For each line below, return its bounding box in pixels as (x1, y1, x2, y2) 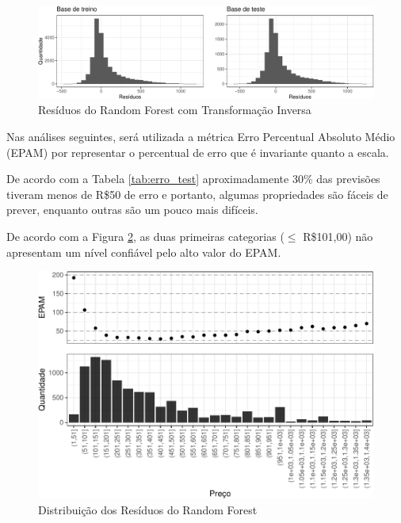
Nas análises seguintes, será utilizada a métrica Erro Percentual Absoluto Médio (6, 128, 395, 144)
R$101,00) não (303, 227, 373, 244)
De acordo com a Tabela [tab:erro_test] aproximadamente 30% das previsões (6, 170, 380, 187)
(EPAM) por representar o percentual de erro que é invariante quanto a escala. (6, 143, 389, 160)
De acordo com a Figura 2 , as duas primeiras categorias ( (6, 227, 285, 244)
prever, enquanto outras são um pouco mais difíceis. (6, 201, 258, 218)
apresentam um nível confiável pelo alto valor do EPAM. (6, 243, 281, 260)
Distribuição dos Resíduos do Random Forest (38, 501, 258, 517)
